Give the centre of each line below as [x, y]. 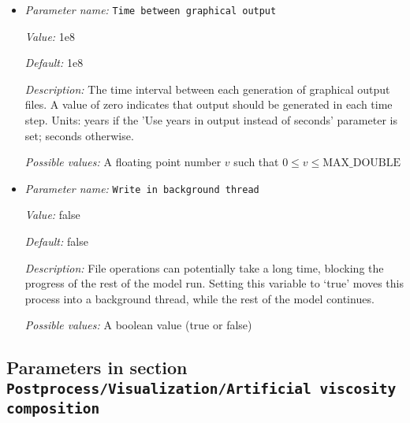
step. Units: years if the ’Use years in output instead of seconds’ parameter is [211, 120]
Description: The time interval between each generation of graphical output [207, 89]
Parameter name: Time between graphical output [151, 9]
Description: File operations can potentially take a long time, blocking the [204, 267]
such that [256, 162]
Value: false [52, 215]
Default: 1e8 [54, 63]
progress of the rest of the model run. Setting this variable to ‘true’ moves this [214, 283]
